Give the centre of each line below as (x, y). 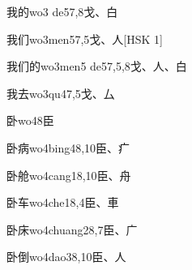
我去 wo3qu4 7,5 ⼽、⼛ (61, 93)
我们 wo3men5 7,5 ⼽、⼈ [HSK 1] (85, 39)
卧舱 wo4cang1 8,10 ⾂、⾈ (69, 175)
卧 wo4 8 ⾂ (30, 120)
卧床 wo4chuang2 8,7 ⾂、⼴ (72, 229)
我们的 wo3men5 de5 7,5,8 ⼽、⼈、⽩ (97, 66)
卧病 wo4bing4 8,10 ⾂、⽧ (68, 147)
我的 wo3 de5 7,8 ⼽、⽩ (62, 11)
